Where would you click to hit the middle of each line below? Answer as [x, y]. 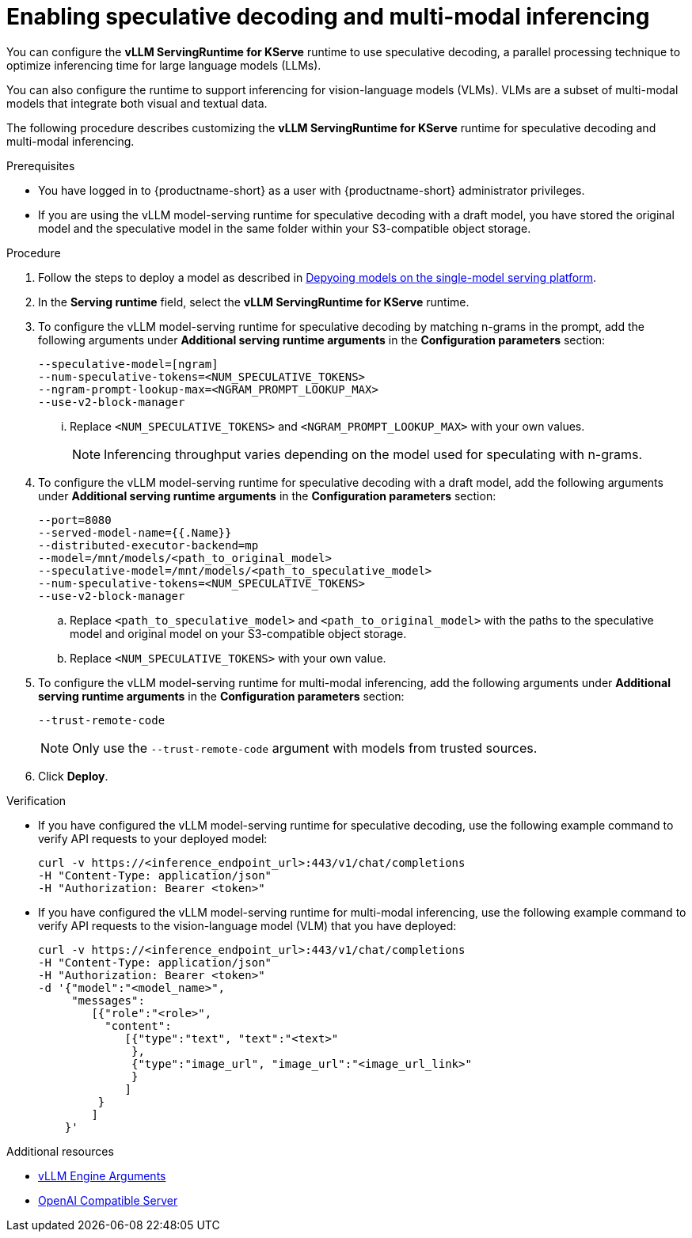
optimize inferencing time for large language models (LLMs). [164, 65]
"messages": [108, 1000]
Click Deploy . [73, 776]
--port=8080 [75, 520]
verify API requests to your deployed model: [153, 838]
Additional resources [60, 1151]
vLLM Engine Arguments [102, 1175]
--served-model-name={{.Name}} [135, 532]
